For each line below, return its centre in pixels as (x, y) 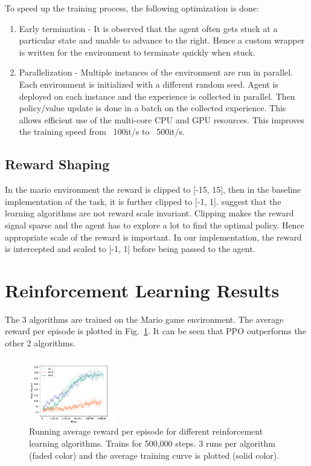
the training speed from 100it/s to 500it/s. (102, 131)
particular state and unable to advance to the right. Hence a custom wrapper (162, 40)
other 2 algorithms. (40, 343)
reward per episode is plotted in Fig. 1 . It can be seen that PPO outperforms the (155, 331)
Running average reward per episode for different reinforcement (146, 431)
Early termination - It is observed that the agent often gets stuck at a (148, 28)
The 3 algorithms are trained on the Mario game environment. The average (144, 319)
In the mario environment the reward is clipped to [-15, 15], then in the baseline (153, 189)
